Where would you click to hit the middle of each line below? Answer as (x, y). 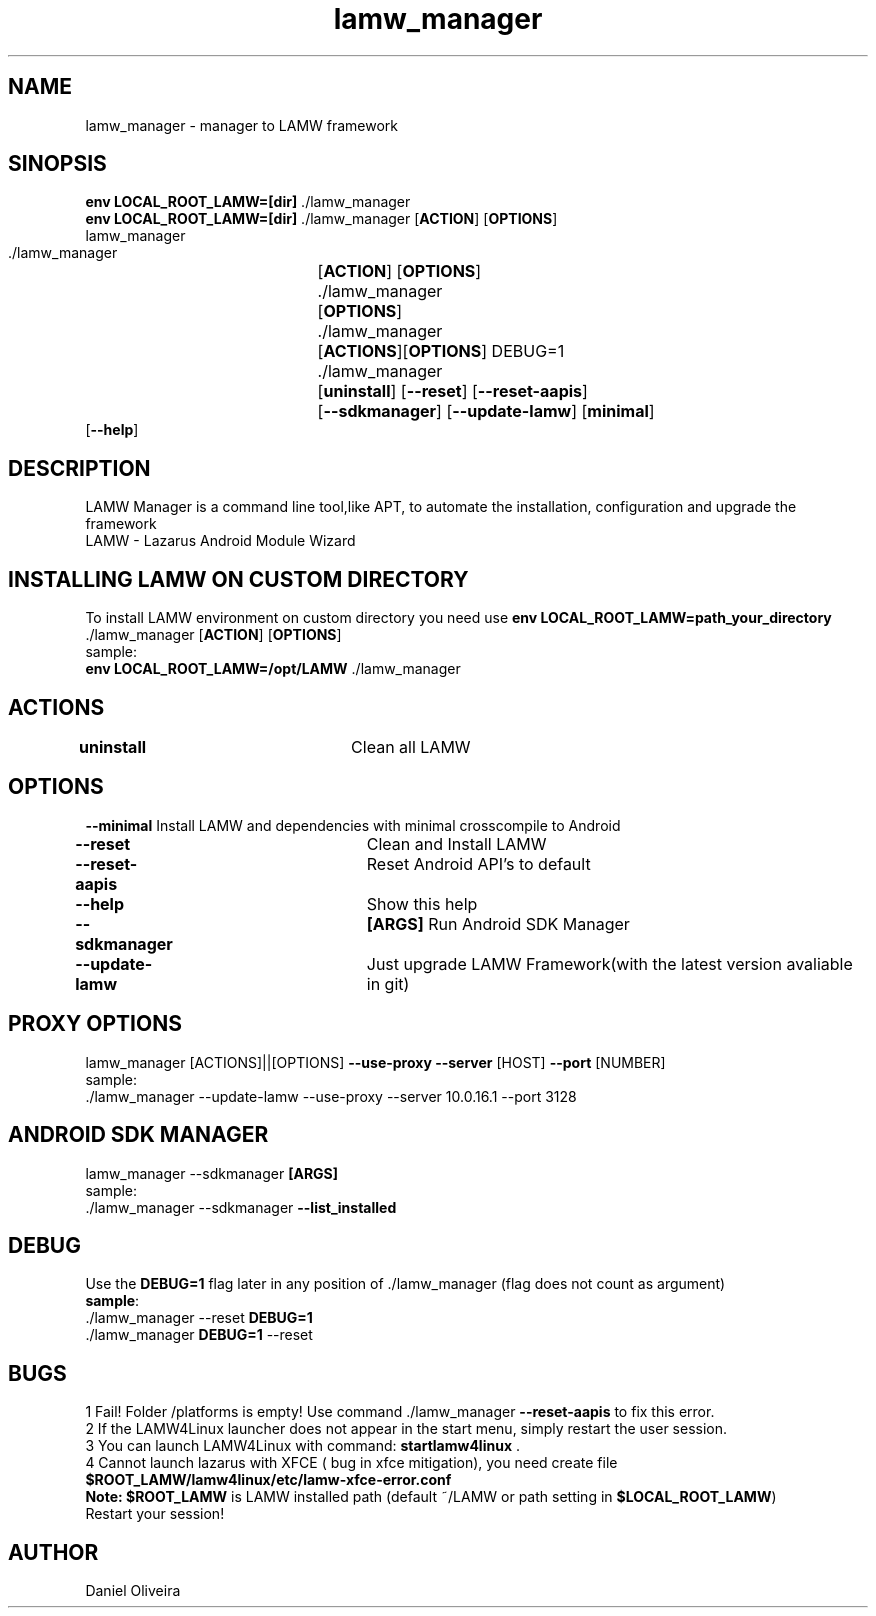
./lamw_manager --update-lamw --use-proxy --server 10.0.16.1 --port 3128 (331, 1096)
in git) (388, 983)
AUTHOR (53, 1552)
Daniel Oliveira (133, 1591)
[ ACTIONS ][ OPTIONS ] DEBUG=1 (441, 351)
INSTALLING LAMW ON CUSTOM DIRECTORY (238, 579)
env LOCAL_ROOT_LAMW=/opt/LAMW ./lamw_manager (273, 669)
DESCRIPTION (79, 468)
